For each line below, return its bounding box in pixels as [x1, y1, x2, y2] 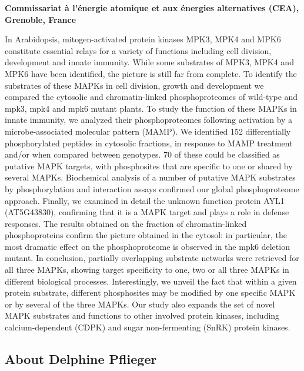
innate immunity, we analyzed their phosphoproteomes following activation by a [5, 113, 293, 126]
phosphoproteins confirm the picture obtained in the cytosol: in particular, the [5, 229, 287, 241]
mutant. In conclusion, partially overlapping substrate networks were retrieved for [5, 252, 299, 264]
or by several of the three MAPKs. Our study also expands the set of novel [5, 298, 275, 310]
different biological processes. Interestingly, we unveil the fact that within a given [5, 275, 297, 287]
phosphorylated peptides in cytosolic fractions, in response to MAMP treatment [5, 136, 293, 149]
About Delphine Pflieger [5, 350, 157, 368]
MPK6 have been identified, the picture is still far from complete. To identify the [5, 67, 297, 79]
